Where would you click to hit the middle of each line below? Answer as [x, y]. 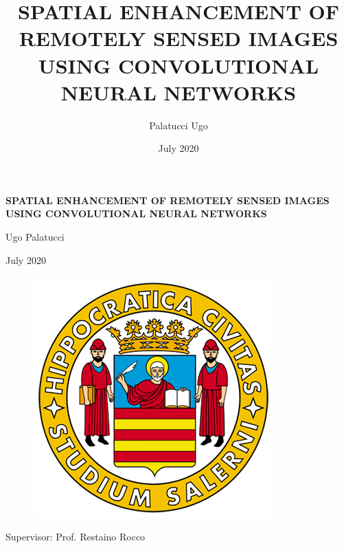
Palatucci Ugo [179, 125]
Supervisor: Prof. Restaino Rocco [76, 536]
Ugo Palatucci [35, 237]
